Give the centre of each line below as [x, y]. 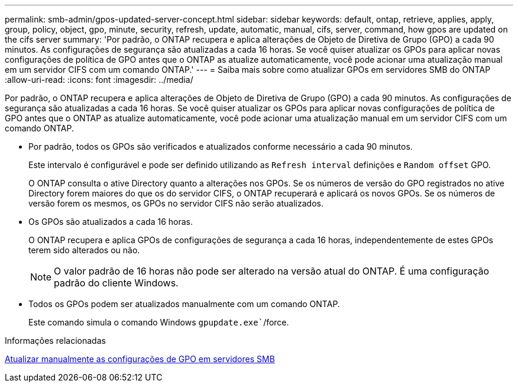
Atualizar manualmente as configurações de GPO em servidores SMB [140, 359]
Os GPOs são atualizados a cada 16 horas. [111, 222]
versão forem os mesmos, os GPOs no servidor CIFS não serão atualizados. [176, 203]
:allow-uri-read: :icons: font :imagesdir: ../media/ [99, 80]
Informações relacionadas [55, 341]
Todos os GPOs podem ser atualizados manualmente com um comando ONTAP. [184, 304]
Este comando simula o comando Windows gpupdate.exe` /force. [159, 322]
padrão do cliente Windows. [116, 283]
